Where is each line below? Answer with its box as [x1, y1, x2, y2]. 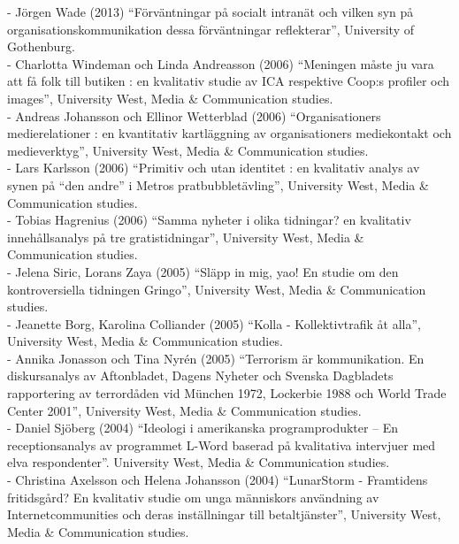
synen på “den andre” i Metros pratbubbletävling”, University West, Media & [7, 175, 429, 194]
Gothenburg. [7, 37, 75, 56]
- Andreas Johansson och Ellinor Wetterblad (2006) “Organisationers [7, 106, 381, 125]
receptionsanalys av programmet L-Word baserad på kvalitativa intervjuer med [7, 435, 436, 454]
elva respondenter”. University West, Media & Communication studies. [7, 453, 390, 471]
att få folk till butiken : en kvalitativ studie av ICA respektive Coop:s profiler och [7, 72, 450, 90]
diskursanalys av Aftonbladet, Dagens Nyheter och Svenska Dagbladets [7, 366, 394, 385]
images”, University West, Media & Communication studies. [7, 88, 333, 107]
